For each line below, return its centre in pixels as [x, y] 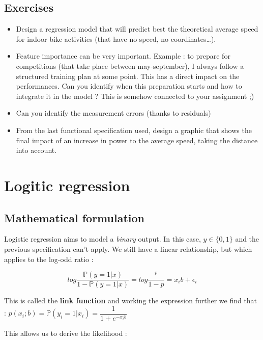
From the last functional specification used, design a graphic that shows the [134, 130]
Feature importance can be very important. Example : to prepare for [123, 56]
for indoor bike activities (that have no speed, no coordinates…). [116, 38]
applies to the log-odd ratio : [49, 259]
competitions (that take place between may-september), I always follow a [130, 66]
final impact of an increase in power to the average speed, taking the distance [137, 140]
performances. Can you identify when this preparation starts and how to [129, 86]
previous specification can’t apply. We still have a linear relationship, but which [128, 249]
